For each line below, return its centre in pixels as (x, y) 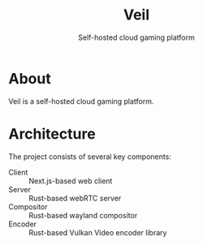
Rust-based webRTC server (75, 198)
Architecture (52, 133)
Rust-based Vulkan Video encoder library (98, 232)
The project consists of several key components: (90, 157)
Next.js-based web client (71, 181)
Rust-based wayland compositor (83, 215)
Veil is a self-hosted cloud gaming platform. (81, 101)
